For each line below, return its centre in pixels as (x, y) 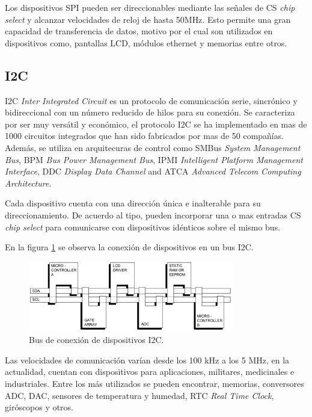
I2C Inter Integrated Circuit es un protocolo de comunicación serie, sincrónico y (151, 100)
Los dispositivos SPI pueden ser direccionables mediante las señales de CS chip (150, 7)
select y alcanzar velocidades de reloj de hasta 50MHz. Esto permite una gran (148, 19)
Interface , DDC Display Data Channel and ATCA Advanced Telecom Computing (153, 171)
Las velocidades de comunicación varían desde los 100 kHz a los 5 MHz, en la (147, 360)
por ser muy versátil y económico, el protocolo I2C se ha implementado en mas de (156, 124)
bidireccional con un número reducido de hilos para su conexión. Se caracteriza (150, 112)
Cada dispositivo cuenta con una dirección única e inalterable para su (133, 203)
